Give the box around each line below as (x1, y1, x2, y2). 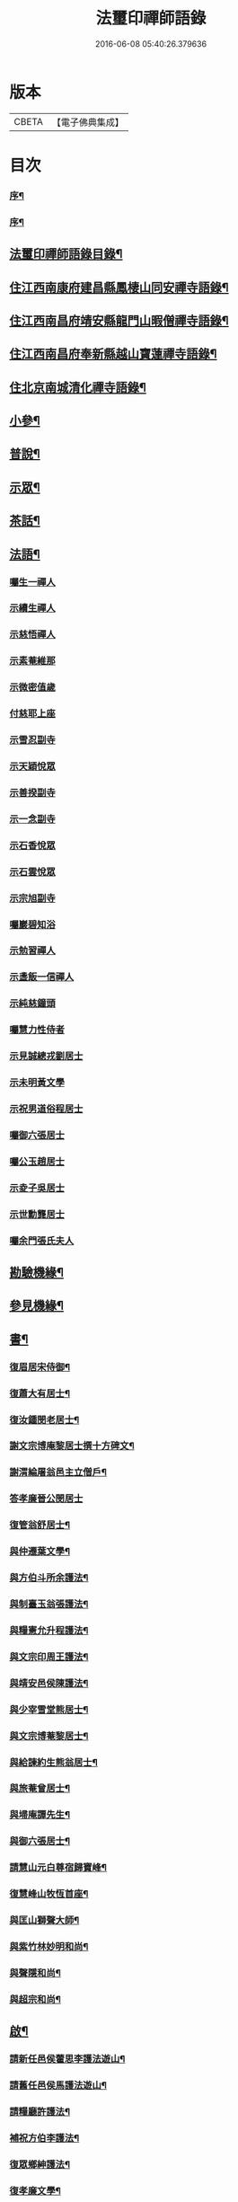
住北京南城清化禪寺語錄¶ (9, 379, 146, 395)
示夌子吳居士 (9, 1181, 66, 1194)
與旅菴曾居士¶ (9, 1782, 70, 1795)
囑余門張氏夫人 (9, 1234, 75, 1247)
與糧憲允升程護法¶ (9, 1623, 89, 1636)
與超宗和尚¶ (9, 1993, 61, 2005)
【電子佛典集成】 (51, 116, 124, 128)
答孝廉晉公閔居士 (9, 1492, 84, 1505)
